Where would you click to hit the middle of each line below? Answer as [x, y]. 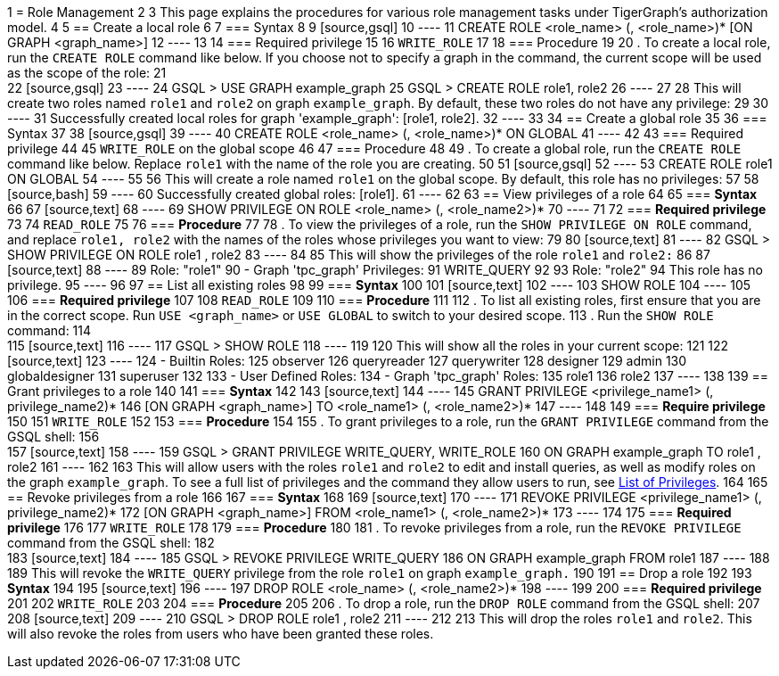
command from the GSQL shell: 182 [111, 543]
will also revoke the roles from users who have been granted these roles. [221, 634]
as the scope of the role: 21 [87, 73]
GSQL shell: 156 [53, 437]
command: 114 [49, 330]
